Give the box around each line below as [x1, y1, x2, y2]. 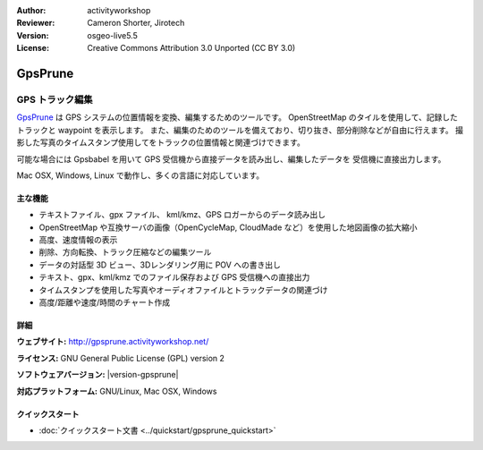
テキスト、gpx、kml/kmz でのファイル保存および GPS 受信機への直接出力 [38, 272, 310, 283]
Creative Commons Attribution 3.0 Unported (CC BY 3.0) [87, 43, 296, 54]
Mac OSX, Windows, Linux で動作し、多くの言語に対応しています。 [16, 170, 265, 181]
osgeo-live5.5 [87, 30, 138, 40]
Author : [16, 5, 47, 15]
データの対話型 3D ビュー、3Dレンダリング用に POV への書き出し [38, 259, 281, 270]
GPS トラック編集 [16, 93, 93, 106]
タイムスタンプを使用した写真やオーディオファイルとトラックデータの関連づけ [38, 284, 328, 295]
